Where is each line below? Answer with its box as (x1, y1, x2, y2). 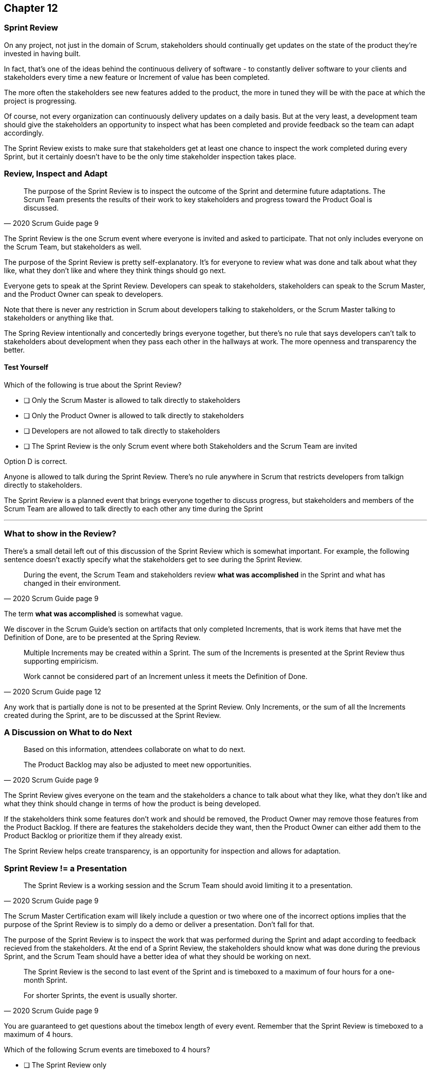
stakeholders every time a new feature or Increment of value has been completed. (4, 72, 270, 81)
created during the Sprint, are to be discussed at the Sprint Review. (4, 711, 221, 719)
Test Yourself (4, 363, 49, 372)
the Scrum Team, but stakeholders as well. (4, 242, 142, 251)
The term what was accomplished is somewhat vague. (4, 609, 183, 618)
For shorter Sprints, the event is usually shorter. (24, 991, 178, 1000)
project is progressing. (4, 96, 77, 105)
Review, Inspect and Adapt (4, 169, 108, 179)
